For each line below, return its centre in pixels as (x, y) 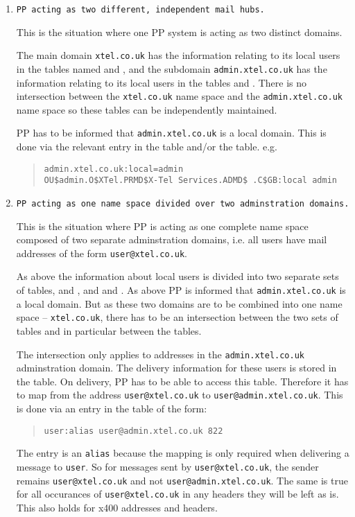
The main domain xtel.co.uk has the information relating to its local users (178, 55)
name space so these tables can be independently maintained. (147, 109)
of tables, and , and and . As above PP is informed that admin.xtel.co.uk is (181, 290)
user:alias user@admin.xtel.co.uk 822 (133, 431)
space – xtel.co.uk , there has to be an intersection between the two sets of (177, 317)
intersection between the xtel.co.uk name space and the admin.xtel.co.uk (179, 96)
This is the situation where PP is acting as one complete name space (162, 226)
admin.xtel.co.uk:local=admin (114, 169)
